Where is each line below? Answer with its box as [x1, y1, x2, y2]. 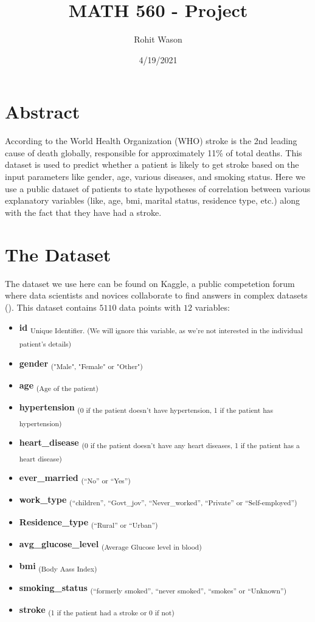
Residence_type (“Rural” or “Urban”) [19, 515, 158, 530]
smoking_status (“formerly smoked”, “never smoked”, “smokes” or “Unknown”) [19, 581, 286, 595]
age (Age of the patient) [19, 378, 99, 393]
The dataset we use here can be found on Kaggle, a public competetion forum [5, 277, 295, 289]
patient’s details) [19, 339, 72, 349]
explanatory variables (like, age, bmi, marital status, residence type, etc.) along [5, 194, 300, 207]
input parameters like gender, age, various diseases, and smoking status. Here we [5, 170, 305, 183]
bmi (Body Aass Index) [19, 559, 97, 573]
